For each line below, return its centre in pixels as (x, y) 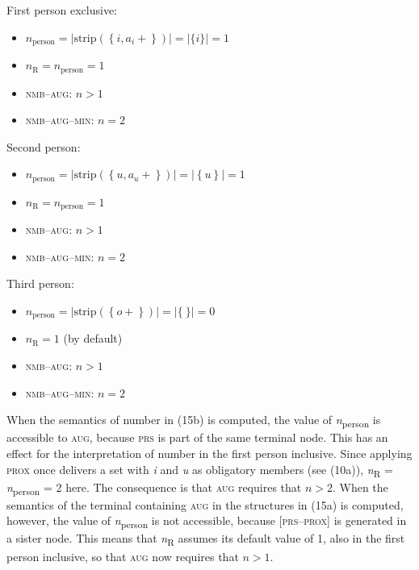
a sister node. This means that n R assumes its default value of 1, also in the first (206, 539)
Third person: (40, 283)
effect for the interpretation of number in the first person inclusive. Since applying (209, 453)
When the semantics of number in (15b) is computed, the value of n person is (194, 420)
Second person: (44, 146)
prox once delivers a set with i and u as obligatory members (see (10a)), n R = (200, 470)
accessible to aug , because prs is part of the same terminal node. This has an (197, 437)
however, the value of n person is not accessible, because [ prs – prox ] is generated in (207, 522)
